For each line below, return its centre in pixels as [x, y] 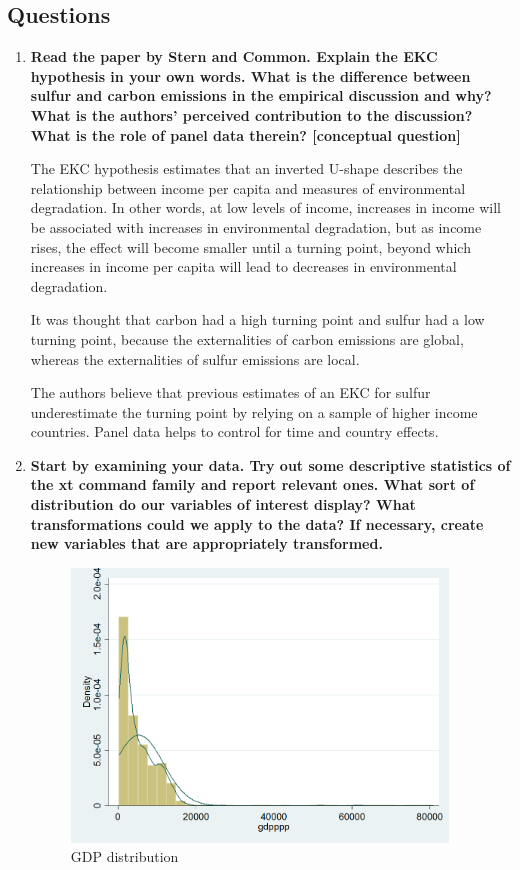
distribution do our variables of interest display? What [223, 504]
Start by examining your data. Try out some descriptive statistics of [270, 464]
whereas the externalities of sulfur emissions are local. [195, 358]
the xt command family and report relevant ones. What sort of [252, 484]
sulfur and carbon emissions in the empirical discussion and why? [261, 95]
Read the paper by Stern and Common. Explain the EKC [234, 56]
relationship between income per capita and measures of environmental [248, 187]
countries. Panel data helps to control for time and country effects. [234, 431]
